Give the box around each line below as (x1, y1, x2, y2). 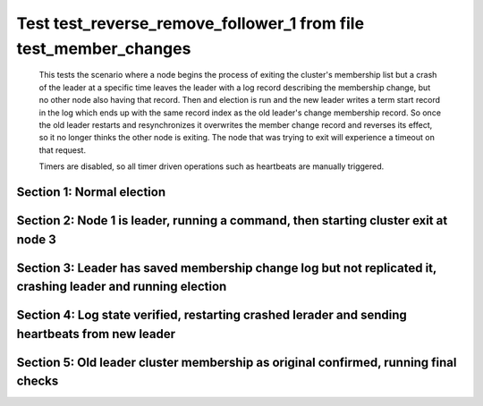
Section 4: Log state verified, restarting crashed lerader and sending (16, 308, 407, 323)
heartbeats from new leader (16, 326, 176, 342)
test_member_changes (16, 38, 191, 58)
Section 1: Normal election (16, 184, 165, 199)
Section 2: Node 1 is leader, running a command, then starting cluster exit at (16, 213, 448, 228)
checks (16, 374, 59, 389)
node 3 (16, 232, 57, 247)
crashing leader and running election (16, 279, 227, 294)
